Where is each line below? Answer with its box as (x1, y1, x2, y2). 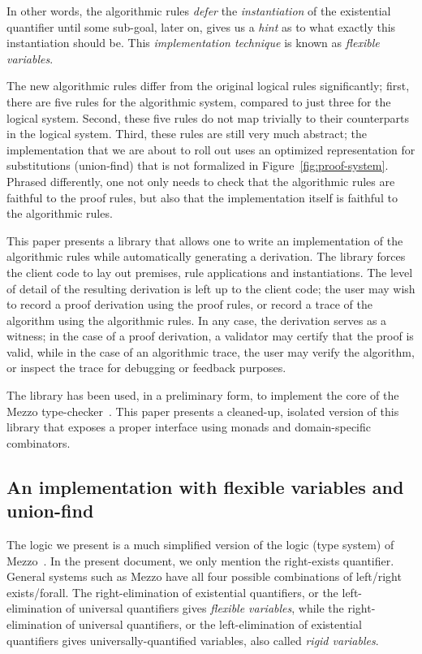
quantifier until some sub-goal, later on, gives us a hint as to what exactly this (6, 18, 396, 35)
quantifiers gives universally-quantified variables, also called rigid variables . (6, 631, 379, 648)
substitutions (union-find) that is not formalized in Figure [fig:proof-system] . (6, 157, 389, 174)
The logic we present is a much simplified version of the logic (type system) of (6, 536, 394, 553)
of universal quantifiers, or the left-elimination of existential (66, 616, 362, 632)
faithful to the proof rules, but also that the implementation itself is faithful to (6, 188, 398, 206)
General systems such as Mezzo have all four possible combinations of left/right (6, 568, 402, 585)
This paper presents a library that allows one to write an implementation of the (6, 232, 403, 249)
